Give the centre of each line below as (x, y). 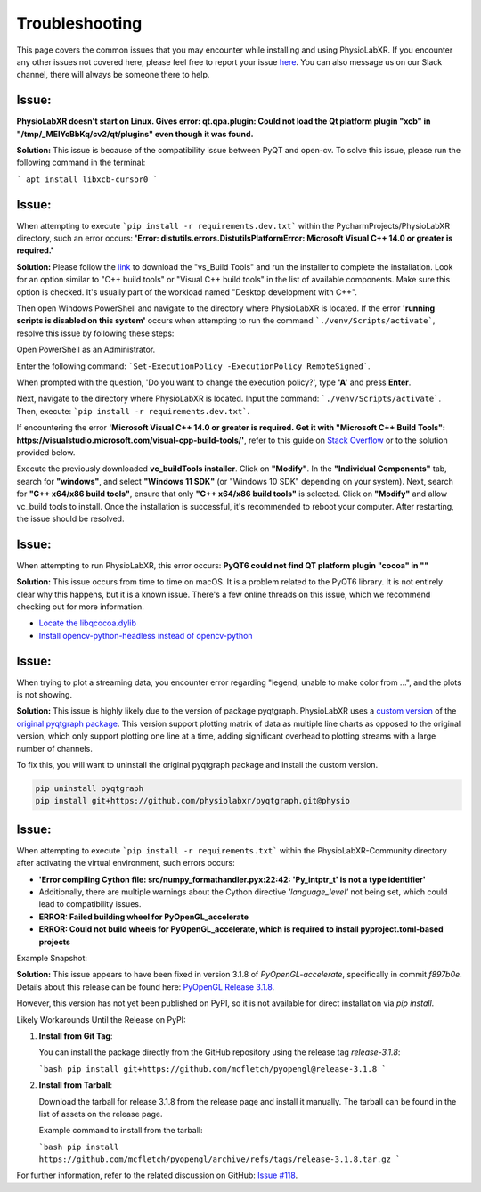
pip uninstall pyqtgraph (90, 788)
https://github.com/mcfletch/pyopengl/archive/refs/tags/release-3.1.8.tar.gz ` (220, 1159)
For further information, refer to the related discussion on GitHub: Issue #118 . (157, 1175)
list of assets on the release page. (101, 1114)
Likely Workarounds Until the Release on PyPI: (101, 1019)
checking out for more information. (80, 607)
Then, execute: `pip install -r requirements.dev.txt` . (133, 411)
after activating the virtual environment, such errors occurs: (126, 863)
